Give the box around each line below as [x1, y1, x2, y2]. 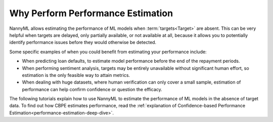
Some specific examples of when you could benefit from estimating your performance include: [9, 49, 207, 55]
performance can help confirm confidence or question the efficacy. [22, 86, 163, 92]
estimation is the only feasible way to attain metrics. [22, 72, 130, 78]
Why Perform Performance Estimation [9, 8, 173, 19]
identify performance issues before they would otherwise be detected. [9, 39, 157, 46]
